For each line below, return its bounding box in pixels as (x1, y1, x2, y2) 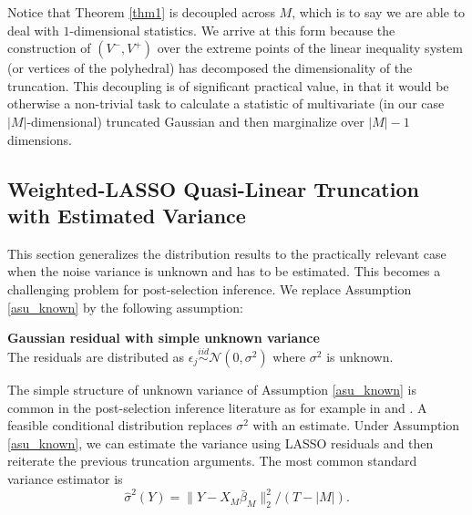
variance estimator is (7, 469, 123, 488)
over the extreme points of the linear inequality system (157, 38, 463, 57)
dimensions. (7, 129, 72, 149)
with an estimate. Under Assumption (252, 416, 460, 435)
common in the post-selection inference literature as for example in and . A (7, 397, 427, 417)
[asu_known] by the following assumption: (7, 297, 243, 316)
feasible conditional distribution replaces (7, 416, 232, 435)
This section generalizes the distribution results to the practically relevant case (7, 243, 446, 263)
